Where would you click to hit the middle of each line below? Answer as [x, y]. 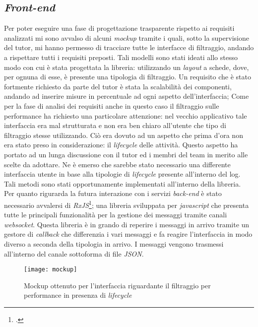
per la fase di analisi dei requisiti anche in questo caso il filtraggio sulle [112, 105]
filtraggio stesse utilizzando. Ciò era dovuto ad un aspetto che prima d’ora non [124, 135]
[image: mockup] [51, 270]
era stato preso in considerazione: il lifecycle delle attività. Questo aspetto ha [121, 145]
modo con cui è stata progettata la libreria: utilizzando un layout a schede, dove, [127, 67]
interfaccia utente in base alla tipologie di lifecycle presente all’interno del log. [122, 174]
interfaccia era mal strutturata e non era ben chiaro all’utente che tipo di [115, 125]
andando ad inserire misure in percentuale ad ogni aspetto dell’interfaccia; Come [127, 96]
